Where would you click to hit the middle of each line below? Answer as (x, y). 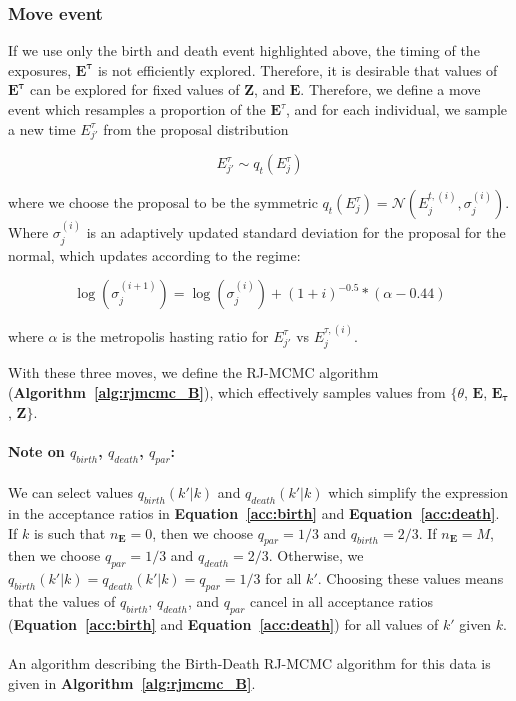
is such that (69, 532)
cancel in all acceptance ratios (341, 600)
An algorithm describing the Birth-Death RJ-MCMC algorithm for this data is (249, 662)
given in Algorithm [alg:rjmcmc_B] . (132, 682)
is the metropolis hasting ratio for (165, 335)
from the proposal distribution (196, 128)
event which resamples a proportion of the (137, 109)
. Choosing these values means (410, 578)
